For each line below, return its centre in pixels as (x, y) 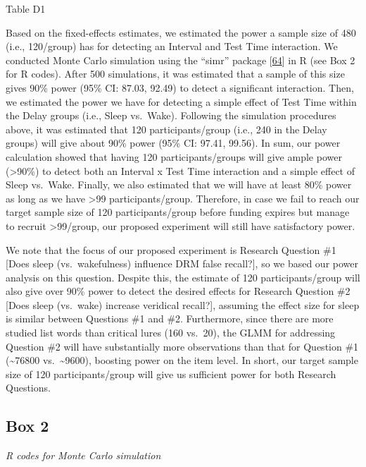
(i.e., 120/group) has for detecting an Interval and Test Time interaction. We (172, 46)
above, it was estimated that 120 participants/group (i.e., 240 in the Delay (166, 129)
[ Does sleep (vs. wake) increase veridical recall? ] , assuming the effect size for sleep (183, 304)
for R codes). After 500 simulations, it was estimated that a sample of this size (175, 74)
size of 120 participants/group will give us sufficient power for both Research (171, 374)
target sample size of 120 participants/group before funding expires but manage (178, 212)
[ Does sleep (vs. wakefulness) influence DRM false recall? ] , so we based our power (182, 263)
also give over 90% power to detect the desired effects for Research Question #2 (178, 291)
